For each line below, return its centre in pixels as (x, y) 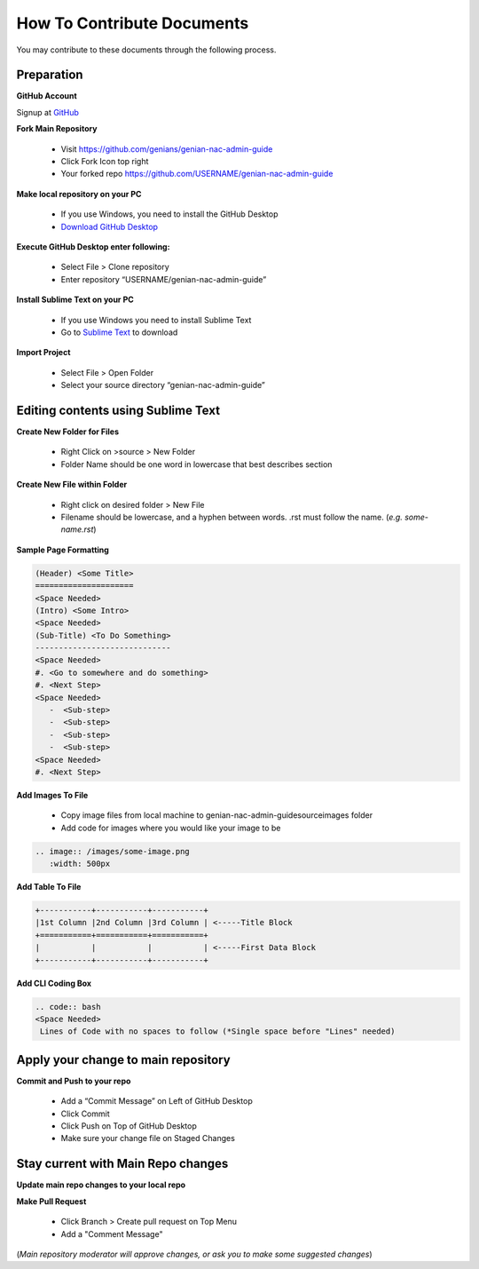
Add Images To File (52, 795)
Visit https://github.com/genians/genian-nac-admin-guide (167, 149)
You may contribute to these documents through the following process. (146, 50)
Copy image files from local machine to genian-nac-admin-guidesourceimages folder (216, 815)
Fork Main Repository (57, 129)
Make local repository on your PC (79, 194)
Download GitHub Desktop (110, 226)
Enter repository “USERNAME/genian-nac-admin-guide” (164, 279)
